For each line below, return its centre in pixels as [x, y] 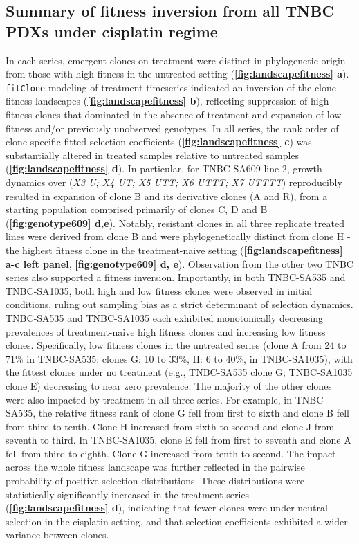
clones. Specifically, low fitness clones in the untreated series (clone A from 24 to [176, 345]
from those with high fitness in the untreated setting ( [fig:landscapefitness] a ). [177, 74]
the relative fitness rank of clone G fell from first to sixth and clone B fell [194, 413]
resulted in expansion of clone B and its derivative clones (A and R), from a [167, 196]
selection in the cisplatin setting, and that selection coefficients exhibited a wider [177, 521]
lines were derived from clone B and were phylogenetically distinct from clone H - [178, 236]
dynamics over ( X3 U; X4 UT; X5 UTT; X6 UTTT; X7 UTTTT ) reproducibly [174, 182]
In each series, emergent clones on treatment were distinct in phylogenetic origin [176, 60]
